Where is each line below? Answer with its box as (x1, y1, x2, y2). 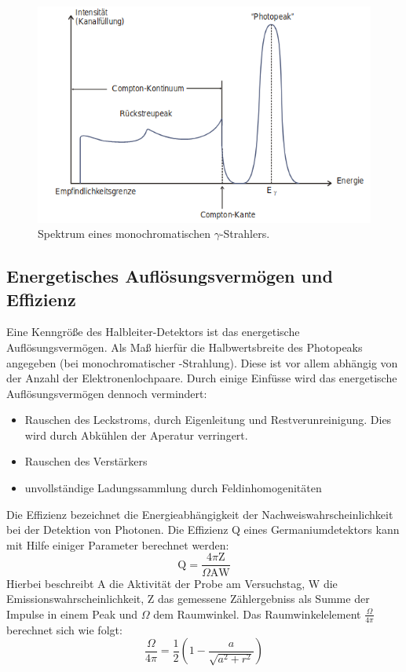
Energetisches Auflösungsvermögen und (6, 264, 333, 288)
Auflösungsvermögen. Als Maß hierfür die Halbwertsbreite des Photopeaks (6, 338, 363, 355)
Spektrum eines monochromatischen (38, 225, 210, 242)
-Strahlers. (219, 225, 270, 242)
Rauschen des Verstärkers (24, 453, 148, 469)
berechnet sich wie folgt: (6, 621, 123, 637)
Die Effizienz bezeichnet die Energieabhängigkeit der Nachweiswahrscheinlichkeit (6, 506, 393, 522)
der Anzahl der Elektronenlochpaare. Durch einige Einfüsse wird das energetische (6, 370, 397, 386)
